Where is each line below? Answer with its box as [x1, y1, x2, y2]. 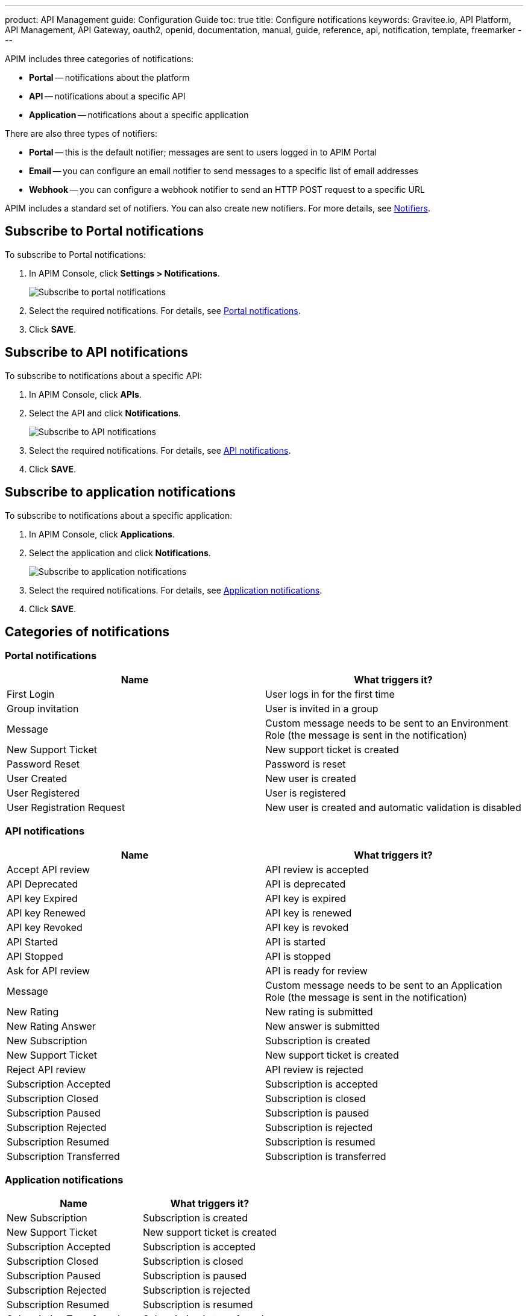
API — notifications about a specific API [29, 91, 186, 101]
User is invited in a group [265, 702, 379, 715]
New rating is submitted [265, 1005, 373, 1018]
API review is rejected [265, 1063, 363, 1076]
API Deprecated [7, 877, 78, 890]
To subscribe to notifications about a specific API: [5, 370, 203, 381]
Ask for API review [7, 964, 90, 977]
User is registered [265, 786, 346, 799]
